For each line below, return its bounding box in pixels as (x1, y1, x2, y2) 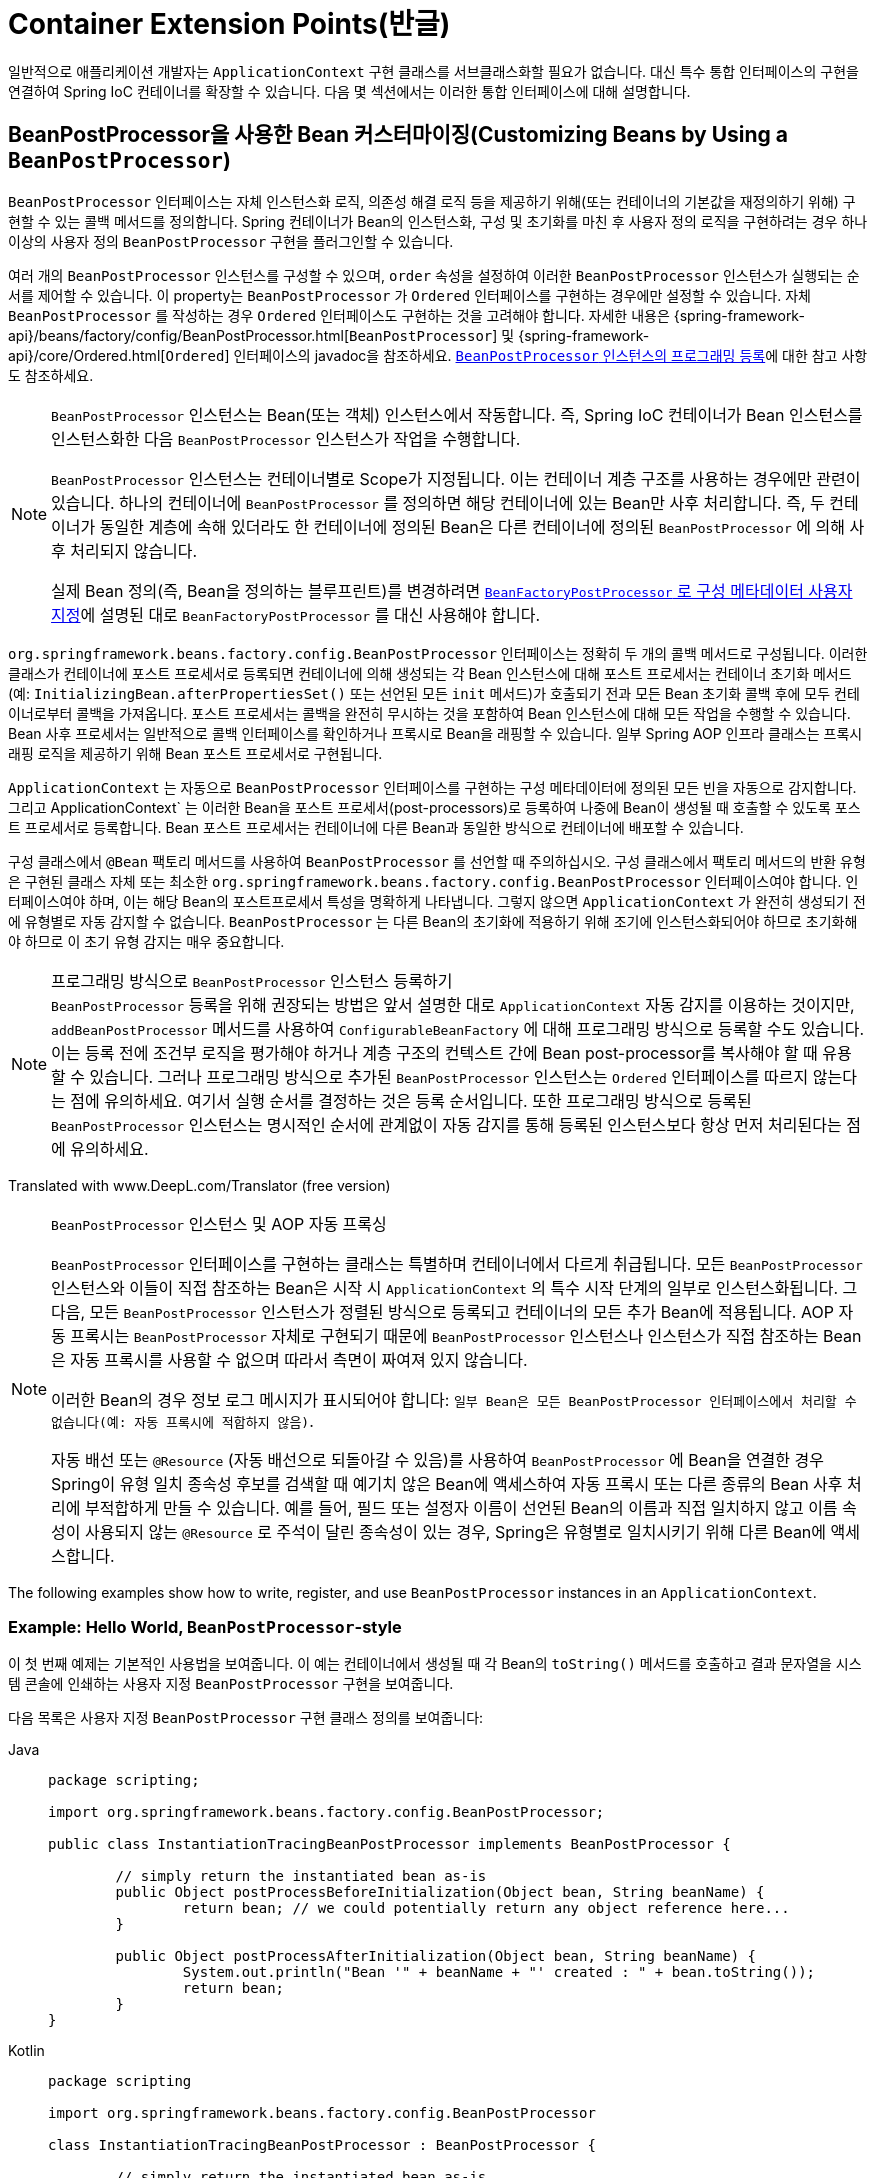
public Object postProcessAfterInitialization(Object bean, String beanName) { (115, 1948, 757, 1965)
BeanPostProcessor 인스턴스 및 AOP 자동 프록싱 (51, 1213, 387, 1234)
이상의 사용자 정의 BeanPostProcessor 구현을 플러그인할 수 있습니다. (8, 232, 454, 250)
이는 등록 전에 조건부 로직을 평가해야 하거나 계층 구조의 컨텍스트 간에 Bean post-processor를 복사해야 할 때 (51, 1042, 818, 1063)
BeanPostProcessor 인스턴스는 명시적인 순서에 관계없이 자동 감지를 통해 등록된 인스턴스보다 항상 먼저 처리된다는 (51, 1114, 842, 1135)
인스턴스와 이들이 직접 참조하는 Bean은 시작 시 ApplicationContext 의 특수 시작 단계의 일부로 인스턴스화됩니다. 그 (51, 1277, 858, 1298)
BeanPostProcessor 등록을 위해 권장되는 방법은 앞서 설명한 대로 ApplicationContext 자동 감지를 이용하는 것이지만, (51, 994, 855, 1015)
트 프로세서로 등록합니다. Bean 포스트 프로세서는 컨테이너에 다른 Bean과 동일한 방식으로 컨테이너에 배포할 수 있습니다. (8, 818, 744, 836)
